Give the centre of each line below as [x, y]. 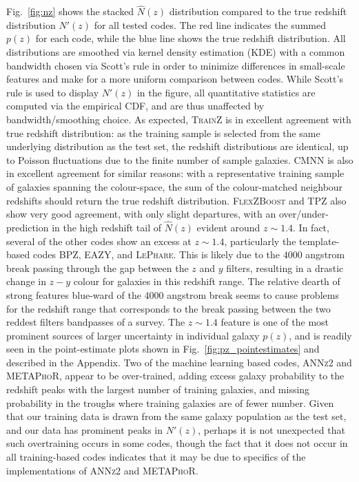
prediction [28, 227]
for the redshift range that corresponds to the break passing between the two [168, 308]
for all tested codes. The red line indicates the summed [210, 24]
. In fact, [311, 227]
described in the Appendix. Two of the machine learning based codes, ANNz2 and [179, 362]
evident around [228, 227]
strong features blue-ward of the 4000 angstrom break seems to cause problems [173, 294]
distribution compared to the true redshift [258, 11]
